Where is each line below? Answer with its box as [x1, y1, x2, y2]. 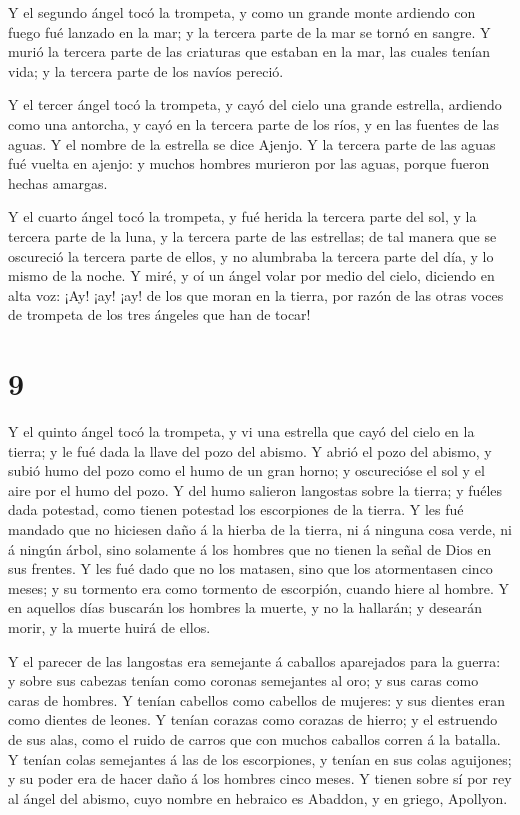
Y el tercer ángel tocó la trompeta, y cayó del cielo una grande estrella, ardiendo [8, 94, 502, 115]
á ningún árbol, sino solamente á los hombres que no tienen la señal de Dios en [8, 538, 492, 559]
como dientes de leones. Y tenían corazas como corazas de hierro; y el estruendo [8, 709, 498, 730]
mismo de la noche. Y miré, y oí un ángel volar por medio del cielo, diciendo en [8, 265, 495, 286]
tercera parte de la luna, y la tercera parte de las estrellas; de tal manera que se [8, 225, 497, 246]
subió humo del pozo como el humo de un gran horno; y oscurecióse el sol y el [8, 460, 485, 481]
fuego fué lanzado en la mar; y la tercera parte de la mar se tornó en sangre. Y [8, 21, 491, 42]
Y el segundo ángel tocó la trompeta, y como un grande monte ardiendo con [8, 2, 476, 22]
